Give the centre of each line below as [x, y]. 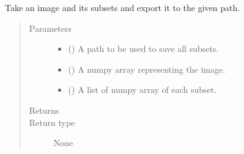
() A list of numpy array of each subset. [142, 90]
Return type [52, 122]
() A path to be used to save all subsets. [143, 49]
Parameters [50, 28]
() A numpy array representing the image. [147, 69]
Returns [44, 110]
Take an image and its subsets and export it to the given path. [123, 7]
